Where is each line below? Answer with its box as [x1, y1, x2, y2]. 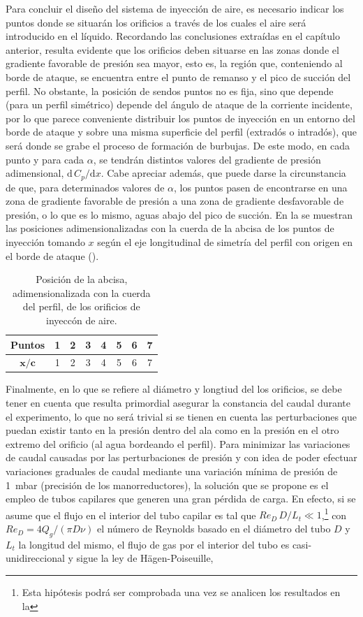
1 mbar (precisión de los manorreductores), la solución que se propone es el [6, 477, 329, 492]
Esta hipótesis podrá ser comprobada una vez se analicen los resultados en [22, 585, 341, 600]
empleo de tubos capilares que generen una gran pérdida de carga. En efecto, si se [6, 491, 356, 506]
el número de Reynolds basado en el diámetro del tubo [96, 521, 331, 536]
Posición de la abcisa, [36, 272, 128, 286]
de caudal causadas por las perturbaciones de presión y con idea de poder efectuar [6, 450, 357, 465]
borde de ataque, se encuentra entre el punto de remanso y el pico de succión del [6, 69, 351, 84]
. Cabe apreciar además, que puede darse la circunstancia [101, 166, 346, 180]
